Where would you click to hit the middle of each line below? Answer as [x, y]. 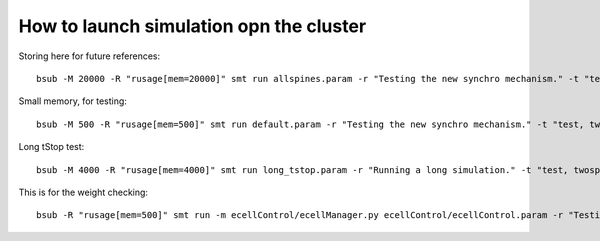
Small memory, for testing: [72, 101]
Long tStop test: [51, 147]
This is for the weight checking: [83, 192]
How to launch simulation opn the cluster [192, 26]
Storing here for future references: [89, 56]
